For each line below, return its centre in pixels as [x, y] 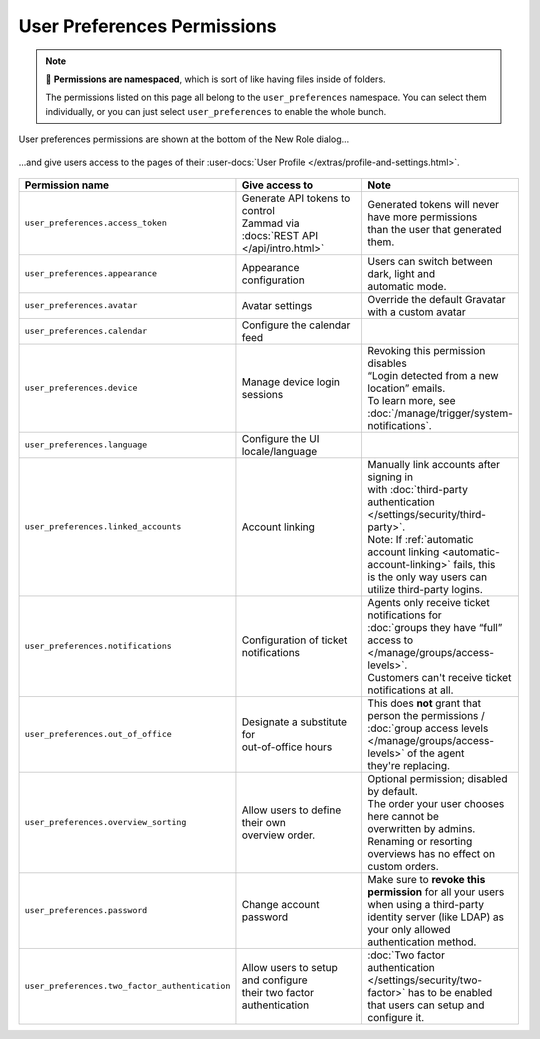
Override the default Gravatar [436, 299]
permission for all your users [436, 892]
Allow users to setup [290, 967]
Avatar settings [277, 305]
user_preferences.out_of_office [98, 734]
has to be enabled [450, 992]
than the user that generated [434, 229]
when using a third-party [426, 904]
